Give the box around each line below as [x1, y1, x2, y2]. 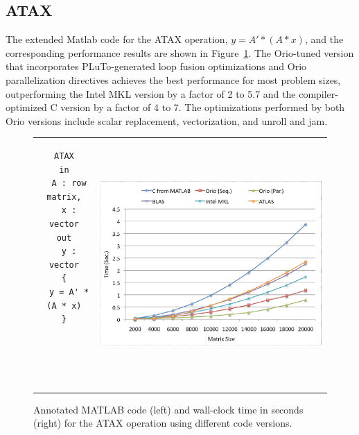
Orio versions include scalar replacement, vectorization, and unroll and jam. [6, 113, 328, 128]
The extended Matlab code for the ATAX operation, [6, 32, 228, 46]
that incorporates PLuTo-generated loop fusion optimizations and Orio [6, 59, 307, 74]
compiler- [299, 86, 338, 101]
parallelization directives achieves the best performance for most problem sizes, [6, 72, 341, 87]
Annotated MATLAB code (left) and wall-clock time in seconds [33, 402, 304, 416]
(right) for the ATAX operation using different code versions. [33, 416, 292, 430]
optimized [6, 100, 47, 114]
